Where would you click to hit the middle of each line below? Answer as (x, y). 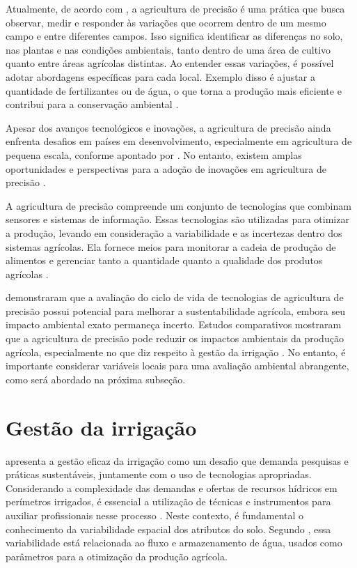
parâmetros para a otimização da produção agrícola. (117, 556)
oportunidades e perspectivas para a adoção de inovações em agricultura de (166, 168)
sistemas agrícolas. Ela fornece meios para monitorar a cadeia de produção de (171, 246)
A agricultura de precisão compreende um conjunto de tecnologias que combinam (178, 205)
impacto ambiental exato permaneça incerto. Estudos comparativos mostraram (174, 324)
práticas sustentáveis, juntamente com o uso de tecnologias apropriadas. (159, 474)
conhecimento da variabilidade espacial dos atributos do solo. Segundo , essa (168, 529)
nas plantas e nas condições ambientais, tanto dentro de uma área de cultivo (168, 49)
